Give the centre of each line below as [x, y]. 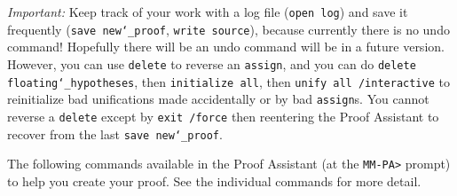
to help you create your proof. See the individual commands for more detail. [214, 180]
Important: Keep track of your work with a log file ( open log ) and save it [208, 12]
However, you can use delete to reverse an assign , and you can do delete [212, 63]
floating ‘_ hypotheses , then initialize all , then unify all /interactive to [228, 81]
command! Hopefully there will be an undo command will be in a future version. [226, 47]
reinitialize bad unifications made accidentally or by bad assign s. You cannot [218, 99]
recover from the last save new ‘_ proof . [115, 133]
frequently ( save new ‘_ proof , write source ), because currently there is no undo [228, 29]
